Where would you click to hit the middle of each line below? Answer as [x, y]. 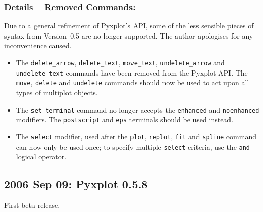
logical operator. [41, 156]
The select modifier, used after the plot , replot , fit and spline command [136, 136]
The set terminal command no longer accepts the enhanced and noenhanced [138, 109]
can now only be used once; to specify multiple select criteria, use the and [133, 146]
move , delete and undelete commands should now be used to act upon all [133, 82]
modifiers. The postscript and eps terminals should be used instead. [125, 119]
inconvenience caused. [38, 45]
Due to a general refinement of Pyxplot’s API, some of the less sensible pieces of [129, 26]
